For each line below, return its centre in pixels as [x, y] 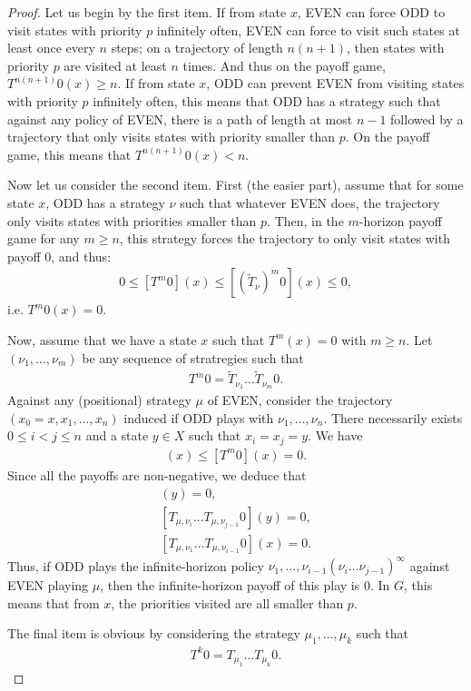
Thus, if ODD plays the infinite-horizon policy [136, 565]
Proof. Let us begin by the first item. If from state [147, 12]
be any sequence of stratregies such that [193, 357]
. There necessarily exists [393, 417]
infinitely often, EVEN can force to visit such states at [308, 30]
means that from [54, 602]
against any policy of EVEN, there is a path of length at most [180, 118]
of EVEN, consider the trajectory [300, 400]
